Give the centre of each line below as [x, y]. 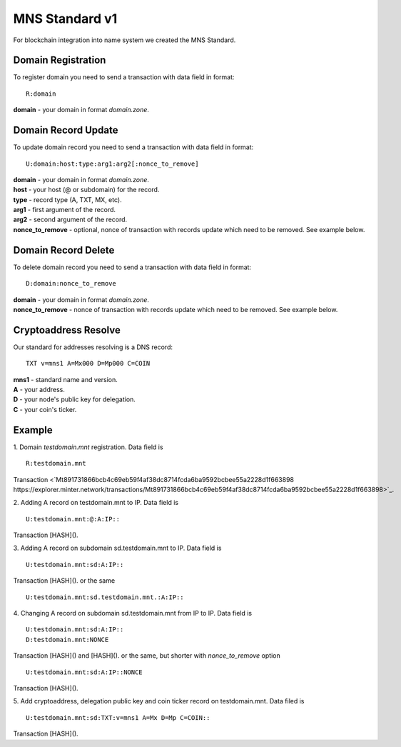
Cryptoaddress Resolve [67, 330]
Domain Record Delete [64, 250]
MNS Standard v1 [65, 19]
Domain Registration [60, 60]
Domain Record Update [66, 130]
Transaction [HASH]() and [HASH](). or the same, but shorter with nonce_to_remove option [147, 656]
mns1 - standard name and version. [65, 379]
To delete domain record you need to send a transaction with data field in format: [132, 267]
